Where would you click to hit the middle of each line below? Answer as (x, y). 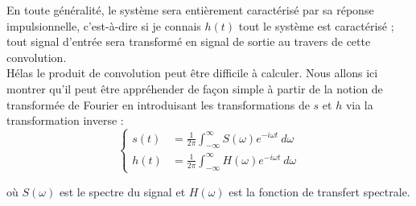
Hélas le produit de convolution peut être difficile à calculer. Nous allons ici (192, 73)
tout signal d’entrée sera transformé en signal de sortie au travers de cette (189, 41)
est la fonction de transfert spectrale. (319, 191)
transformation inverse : (65, 120)
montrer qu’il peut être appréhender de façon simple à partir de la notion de (195, 88)
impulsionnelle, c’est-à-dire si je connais (104, 25)
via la (359, 104)
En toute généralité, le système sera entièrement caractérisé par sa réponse (190, 10)
